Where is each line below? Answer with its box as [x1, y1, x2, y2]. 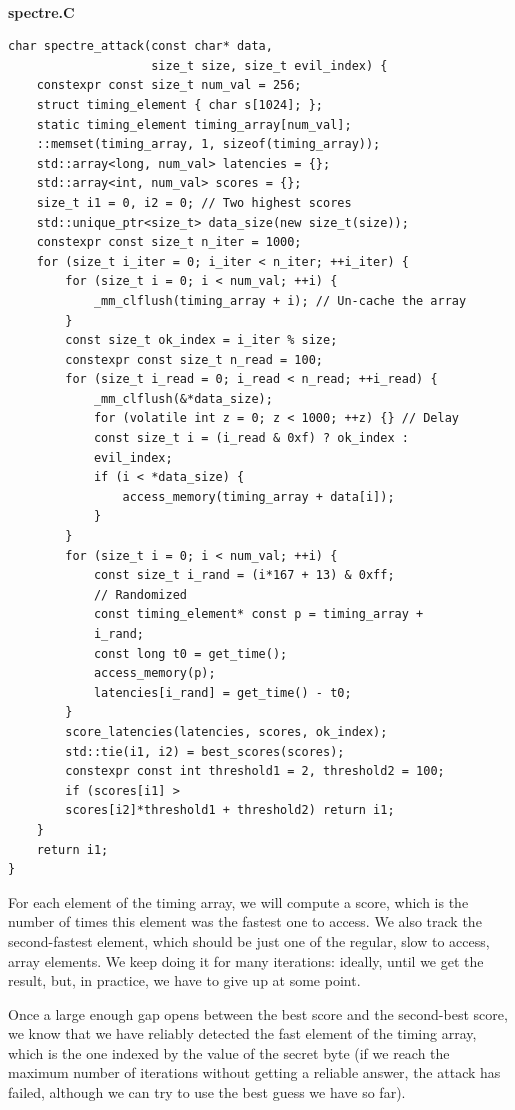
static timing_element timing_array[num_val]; [36, 117, 352, 132]
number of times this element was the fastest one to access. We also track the [8, 911, 482, 932]
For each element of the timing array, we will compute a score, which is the [8, 891, 469, 912]
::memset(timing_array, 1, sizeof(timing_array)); [36, 137, 381, 152]
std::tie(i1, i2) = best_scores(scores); [65, 744, 345, 759]
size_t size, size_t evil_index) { [151, 58, 388, 73]
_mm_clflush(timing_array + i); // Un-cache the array [93, 293, 467, 308]
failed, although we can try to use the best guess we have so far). [8, 1082, 406, 1103]
